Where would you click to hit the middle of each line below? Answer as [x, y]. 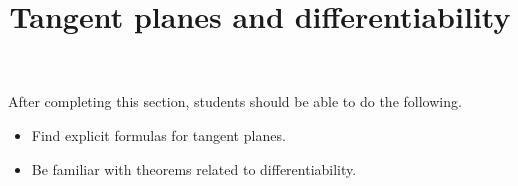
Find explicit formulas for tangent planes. [158, 134]
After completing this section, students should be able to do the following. [235, 101]
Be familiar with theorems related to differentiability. [194, 168]
